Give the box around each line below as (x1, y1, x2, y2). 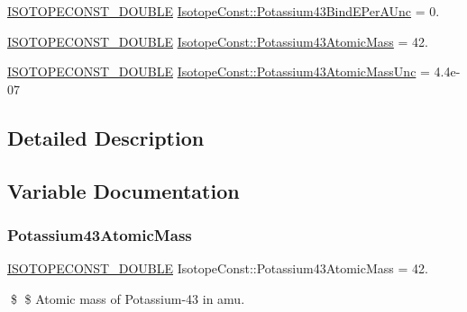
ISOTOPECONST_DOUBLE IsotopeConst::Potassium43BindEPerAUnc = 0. (7, 2, 440, 20)
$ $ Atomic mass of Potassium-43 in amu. (10, 289, 245, 308)
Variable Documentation (7, 176, 240, 204)
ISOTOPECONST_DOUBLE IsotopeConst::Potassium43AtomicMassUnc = (7, 62, 430, 81)
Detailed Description (7, 123, 205, 151)
